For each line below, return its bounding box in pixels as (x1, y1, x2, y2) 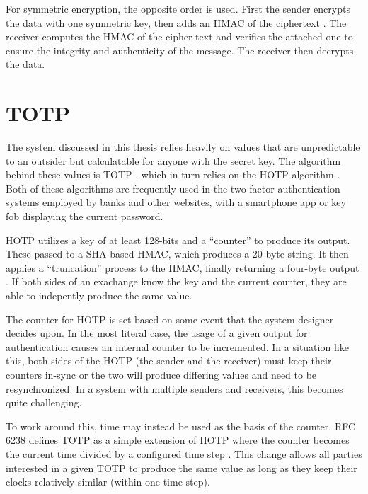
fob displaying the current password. (6, 209, 163, 224)
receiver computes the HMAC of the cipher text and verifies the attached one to (6, 29, 353, 44)
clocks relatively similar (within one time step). (6, 474, 210, 489)
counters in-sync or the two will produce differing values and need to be (6, 367, 317, 381)
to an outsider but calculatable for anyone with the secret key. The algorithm (6, 153, 341, 168)
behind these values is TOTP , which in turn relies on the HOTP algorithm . (6, 167, 340, 182)
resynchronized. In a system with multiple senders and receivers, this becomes (6, 381, 343, 396)
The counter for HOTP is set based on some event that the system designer (6, 311, 334, 326)
